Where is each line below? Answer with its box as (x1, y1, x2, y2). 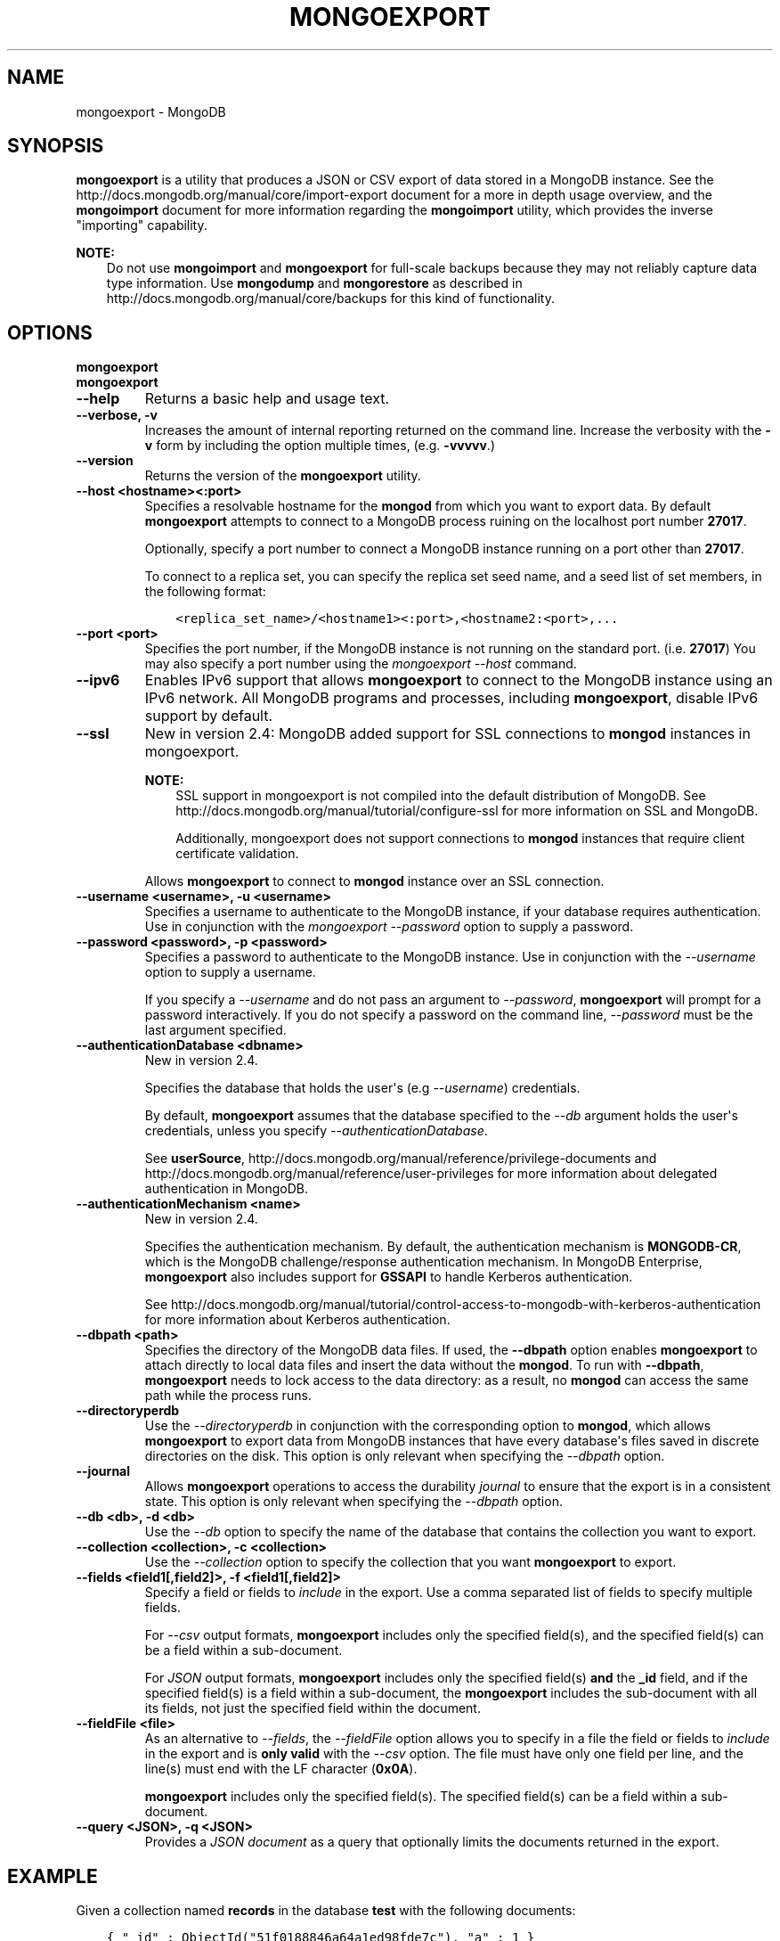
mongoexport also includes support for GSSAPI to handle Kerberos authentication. (144, 1269, 633, 1285)
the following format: (144, 584, 266, 600)
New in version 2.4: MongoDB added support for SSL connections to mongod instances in (144, 725, 751, 743)
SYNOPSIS (7, 135, 104, 158)
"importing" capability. (76, 217, 207, 233)
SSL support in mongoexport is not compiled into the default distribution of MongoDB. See (175, 788, 706, 804)
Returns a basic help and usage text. (144, 389, 390, 408)
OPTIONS (7, 321, 93, 344)
